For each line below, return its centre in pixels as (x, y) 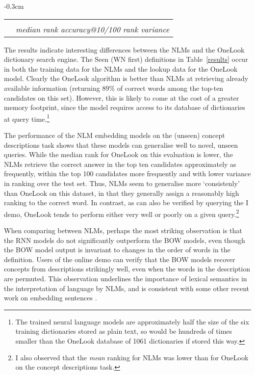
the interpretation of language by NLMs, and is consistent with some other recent (127, 288)
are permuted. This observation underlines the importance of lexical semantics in (126, 278)
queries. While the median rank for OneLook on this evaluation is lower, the (118, 154)
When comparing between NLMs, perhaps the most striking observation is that (123, 230)
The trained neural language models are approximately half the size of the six (132, 321)
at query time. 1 (27, 118)
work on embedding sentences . (51, 298)
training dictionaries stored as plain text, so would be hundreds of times (124, 331)
